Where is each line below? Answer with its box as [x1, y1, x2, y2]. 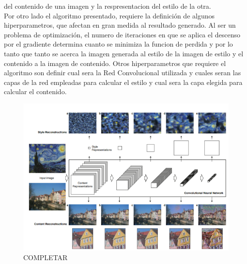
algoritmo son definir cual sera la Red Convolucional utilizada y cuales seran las [4, 67, 241, 78]
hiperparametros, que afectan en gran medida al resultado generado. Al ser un [4, 20, 236, 30]
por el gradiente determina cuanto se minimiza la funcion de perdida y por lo [4, 39, 233, 49]
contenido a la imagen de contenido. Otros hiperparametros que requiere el [4, 58, 226, 68]
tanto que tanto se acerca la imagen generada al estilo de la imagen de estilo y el [4, 48, 244, 58]
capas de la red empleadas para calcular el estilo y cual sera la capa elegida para [4, 77, 243, 87]
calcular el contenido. [4, 86, 67, 97]
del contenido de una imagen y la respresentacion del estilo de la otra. [4, 1, 211, 11]
